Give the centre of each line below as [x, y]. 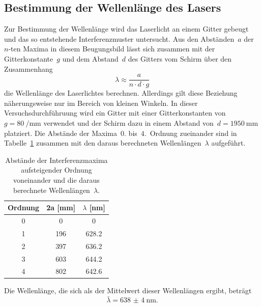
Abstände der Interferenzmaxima [56, 160]
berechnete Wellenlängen [51, 190]
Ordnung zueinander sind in [193, 133]
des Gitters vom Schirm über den [180, 58]
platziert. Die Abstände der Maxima [61, 133]
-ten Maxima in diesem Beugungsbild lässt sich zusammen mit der [112, 49]
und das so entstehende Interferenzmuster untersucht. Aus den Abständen [119, 38]
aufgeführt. [228, 143]
